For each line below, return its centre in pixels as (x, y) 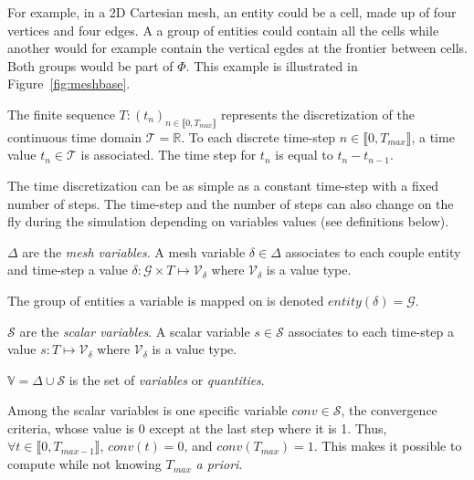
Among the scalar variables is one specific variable (147, 410)
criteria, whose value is (71, 428)
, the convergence (389, 410)
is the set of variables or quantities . (167, 379)
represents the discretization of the (318, 114)
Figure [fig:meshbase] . (69, 83)
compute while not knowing (84, 464)
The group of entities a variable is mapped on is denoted (166, 300)
